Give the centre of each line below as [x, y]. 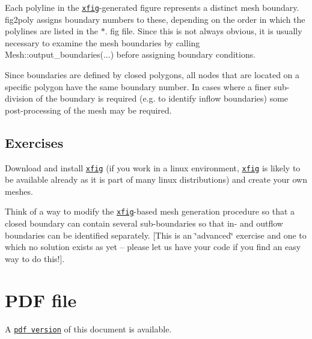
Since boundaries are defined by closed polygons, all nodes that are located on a [152, 75]
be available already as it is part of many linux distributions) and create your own [156, 179]
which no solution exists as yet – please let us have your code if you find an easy [153, 247]
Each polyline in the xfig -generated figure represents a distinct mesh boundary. [152, 7]
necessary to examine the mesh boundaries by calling [102, 42]
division [19, 98]
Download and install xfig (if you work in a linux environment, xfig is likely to [153, 167]
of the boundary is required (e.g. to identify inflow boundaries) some [162, 98]
